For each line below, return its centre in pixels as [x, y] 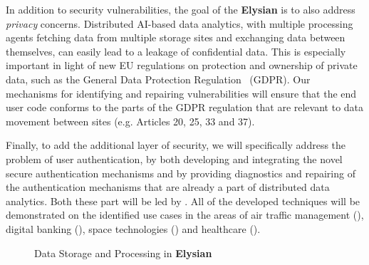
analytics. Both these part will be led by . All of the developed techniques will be [183, 201]
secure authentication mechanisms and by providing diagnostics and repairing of [181, 173]
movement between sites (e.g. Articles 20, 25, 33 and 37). [130, 121]
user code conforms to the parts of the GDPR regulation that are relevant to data [185, 107]
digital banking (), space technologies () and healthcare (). [133, 228]
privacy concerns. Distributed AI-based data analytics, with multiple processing [180, 23]
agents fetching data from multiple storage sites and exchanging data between [176, 37]
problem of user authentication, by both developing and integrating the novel [174, 159]
